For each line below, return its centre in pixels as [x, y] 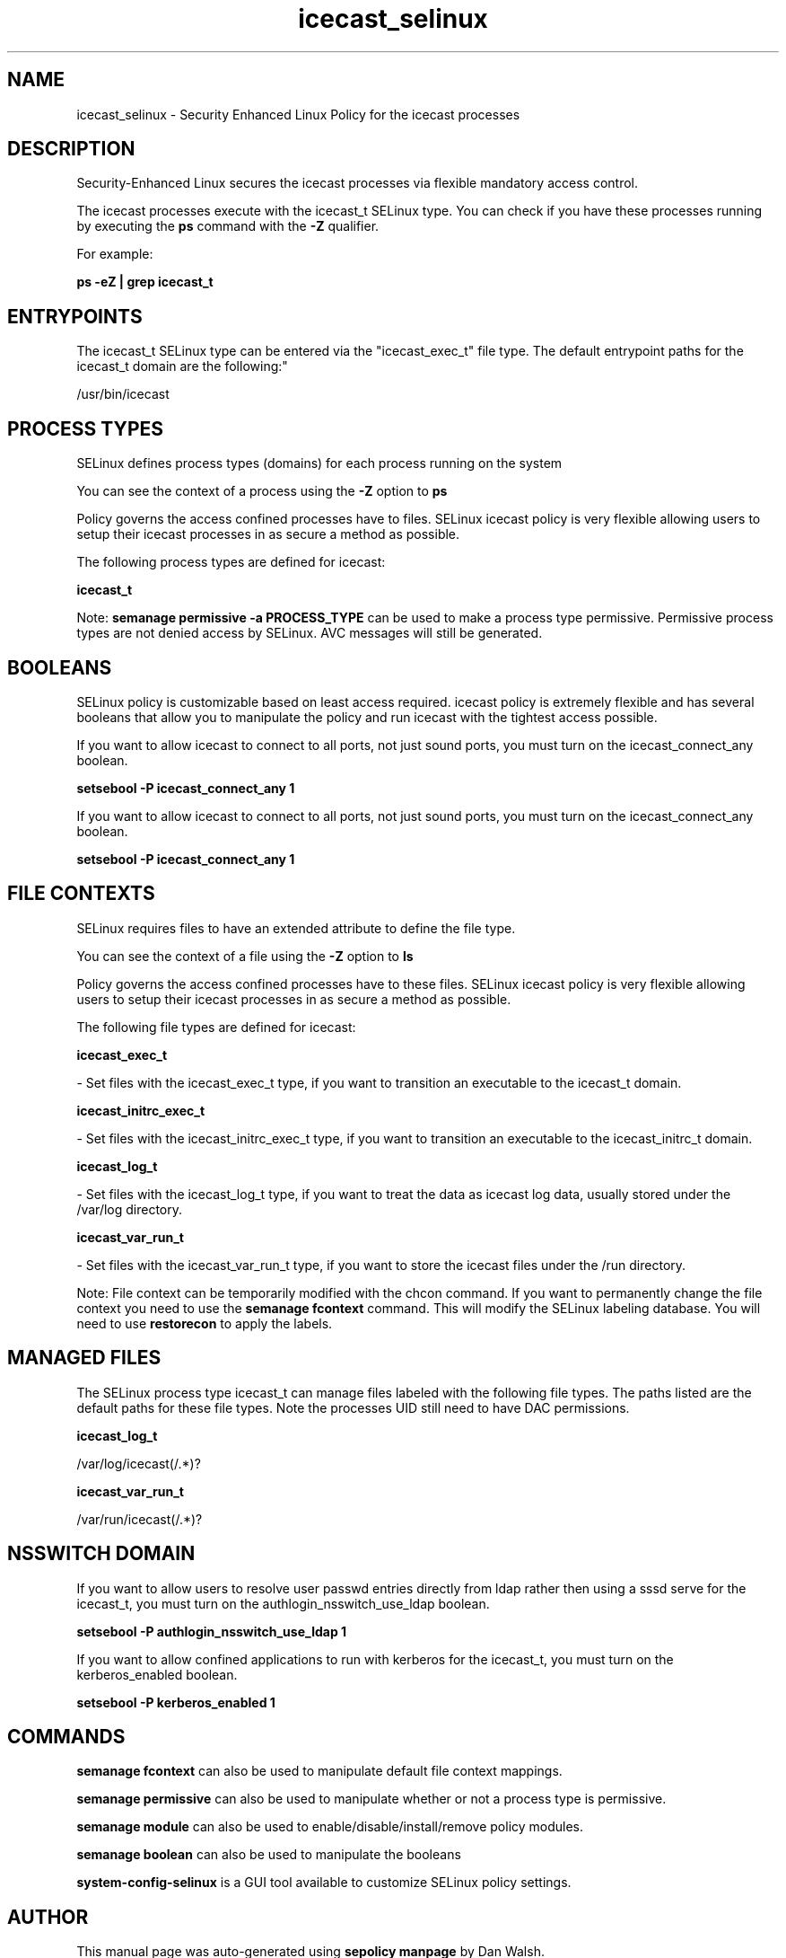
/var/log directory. [130, 1209]
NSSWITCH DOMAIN [101, 1554]
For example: [115, 254]
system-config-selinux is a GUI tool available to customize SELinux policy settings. [324, 1883]
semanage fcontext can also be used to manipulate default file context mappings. [319, 1771]
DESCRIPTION [71, 149]
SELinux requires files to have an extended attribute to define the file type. [296, 928]
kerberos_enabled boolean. [157, 1674]
